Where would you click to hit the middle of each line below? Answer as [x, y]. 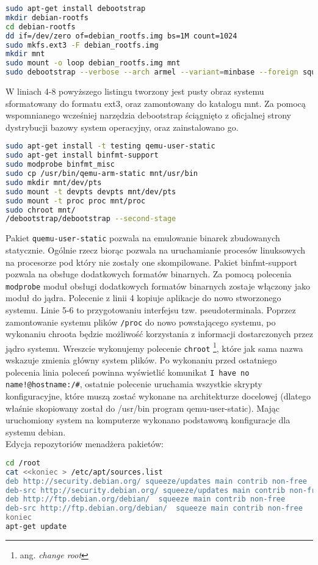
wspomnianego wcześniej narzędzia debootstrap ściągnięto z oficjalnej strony [148, 115]
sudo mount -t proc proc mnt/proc [76, 201]
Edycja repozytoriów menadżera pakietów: [85, 444]
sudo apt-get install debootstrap [76, 9]
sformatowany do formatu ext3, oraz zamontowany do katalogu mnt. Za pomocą [156, 103]
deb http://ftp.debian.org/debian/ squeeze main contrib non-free [146, 499]
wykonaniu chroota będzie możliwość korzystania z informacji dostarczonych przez [160, 334]
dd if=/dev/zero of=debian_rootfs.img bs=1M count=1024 [121, 36]
